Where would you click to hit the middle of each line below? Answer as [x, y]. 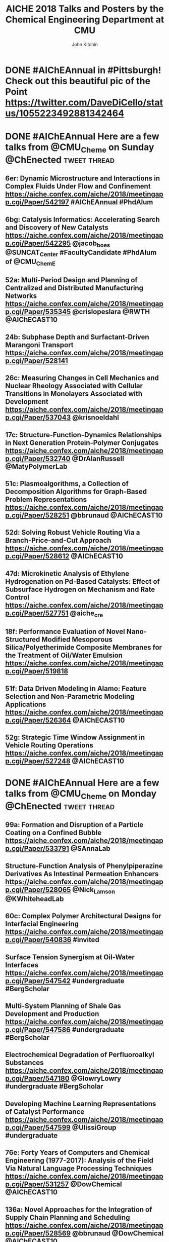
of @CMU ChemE [30, 262]
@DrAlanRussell [98, 458]
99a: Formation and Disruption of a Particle [74, 825]
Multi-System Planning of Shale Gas [63, 1006]
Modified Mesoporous [77, 640]
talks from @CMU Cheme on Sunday [80, 148]
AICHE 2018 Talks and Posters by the [85, 9]
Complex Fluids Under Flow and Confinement [78, 186]
